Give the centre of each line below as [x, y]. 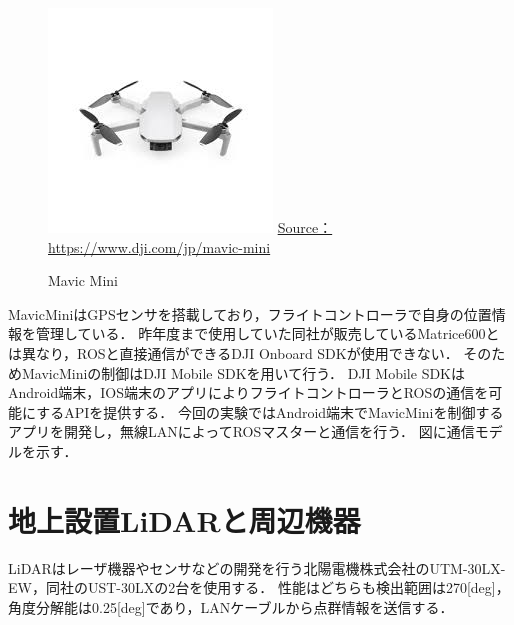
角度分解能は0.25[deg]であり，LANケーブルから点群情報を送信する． [231, 606]
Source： [305, 227]
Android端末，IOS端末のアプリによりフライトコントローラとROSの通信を [248, 392]
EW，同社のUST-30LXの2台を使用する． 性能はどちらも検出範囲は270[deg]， [259, 587]
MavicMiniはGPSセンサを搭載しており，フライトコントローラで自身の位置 [250, 313]
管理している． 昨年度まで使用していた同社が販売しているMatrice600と [267, 333]
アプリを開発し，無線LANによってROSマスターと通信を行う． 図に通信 [241, 431]
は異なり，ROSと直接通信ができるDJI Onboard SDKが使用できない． [233, 352]
